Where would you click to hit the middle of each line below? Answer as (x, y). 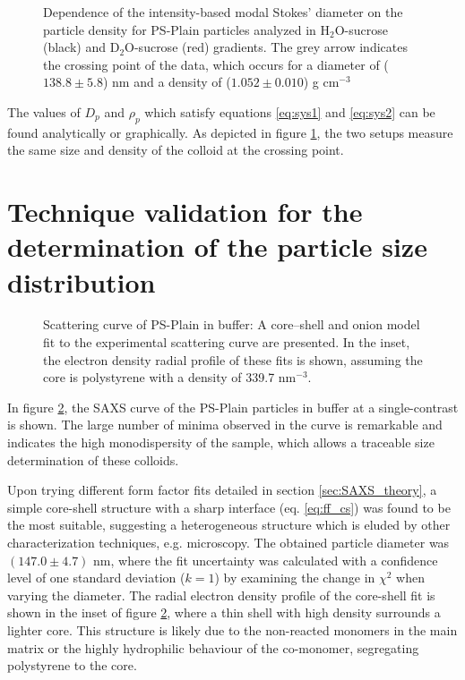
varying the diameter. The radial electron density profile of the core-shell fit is (221, 595)
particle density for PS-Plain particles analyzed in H (186, 29)
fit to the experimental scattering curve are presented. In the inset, (227, 342)
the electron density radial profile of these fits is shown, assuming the (233, 359)
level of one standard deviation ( (96, 578)
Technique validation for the (185, 212)
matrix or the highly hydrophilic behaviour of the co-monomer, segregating (213, 647)
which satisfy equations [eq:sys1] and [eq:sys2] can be (290, 111)
